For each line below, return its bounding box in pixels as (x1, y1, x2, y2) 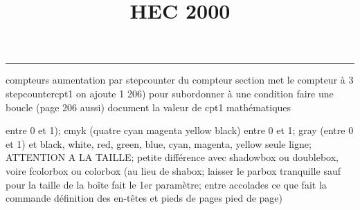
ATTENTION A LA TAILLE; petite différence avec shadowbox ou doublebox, (6, 150, 339, 164)
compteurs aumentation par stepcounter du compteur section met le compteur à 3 (6, 73, 354, 87)
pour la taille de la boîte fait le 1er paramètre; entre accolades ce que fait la (6, 177, 327, 191)
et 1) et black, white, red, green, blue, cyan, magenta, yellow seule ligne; (6, 136, 312, 151)
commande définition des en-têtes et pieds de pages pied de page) (6, 191, 283, 205)
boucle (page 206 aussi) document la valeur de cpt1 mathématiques (6, 99, 291, 114)
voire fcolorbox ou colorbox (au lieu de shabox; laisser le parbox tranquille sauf (6, 163, 341, 178)
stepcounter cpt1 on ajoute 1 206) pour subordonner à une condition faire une (6, 86, 334, 100)
